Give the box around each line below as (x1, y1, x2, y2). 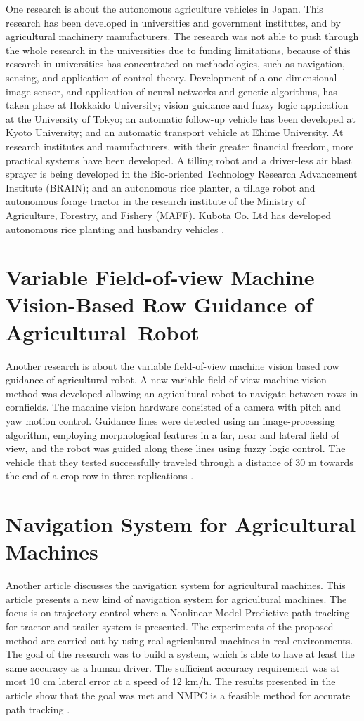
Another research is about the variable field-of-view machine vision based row (6, 358, 339, 373)
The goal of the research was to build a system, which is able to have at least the (6, 647, 355, 661)
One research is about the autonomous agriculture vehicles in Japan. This (6, 1, 323, 15)
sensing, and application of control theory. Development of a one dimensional (6, 70, 337, 84)
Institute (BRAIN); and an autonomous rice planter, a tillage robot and (6, 180, 316, 194)
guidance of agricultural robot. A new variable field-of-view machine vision (6, 372, 327, 387)
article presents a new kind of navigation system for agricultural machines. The (6, 591, 347, 606)
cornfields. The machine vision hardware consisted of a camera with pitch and (6, 399, 341, 414)
